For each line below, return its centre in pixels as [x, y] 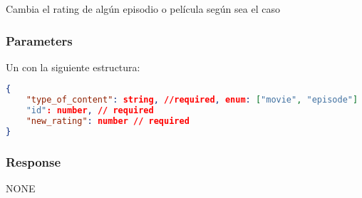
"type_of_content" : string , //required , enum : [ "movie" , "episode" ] [192, 100]
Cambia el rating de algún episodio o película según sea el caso [143, 9]
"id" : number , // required [90, 111]
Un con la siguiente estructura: [73, 67]
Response [33, 161]
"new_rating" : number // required [108, 121]
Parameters [39, 40]
